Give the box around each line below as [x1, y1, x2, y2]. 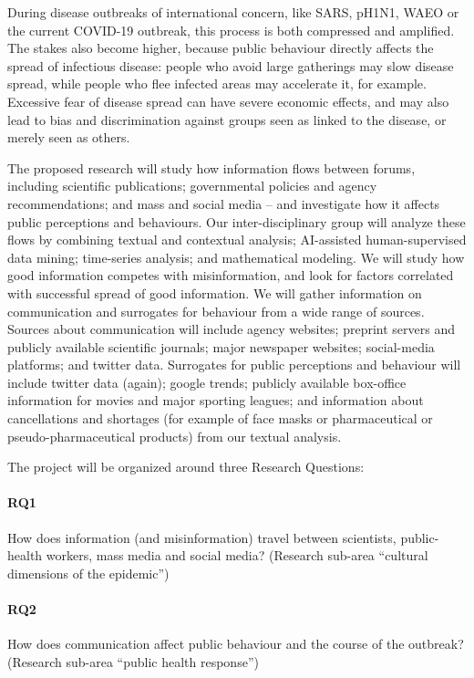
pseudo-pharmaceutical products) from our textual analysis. [7, 426, 342, 445]
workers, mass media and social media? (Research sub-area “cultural [46, 546, 428, 565]
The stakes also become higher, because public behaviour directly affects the [7, 38, 434, 57]
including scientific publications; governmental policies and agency [7, 176, 377, 195]
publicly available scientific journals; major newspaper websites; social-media [7, 337, 435, 356]
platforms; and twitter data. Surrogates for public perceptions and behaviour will [7, 355, 461, 374]
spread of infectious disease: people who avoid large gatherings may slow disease [7, 56, 454, 75]
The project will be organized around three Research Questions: [7, 457, 365, 476]
